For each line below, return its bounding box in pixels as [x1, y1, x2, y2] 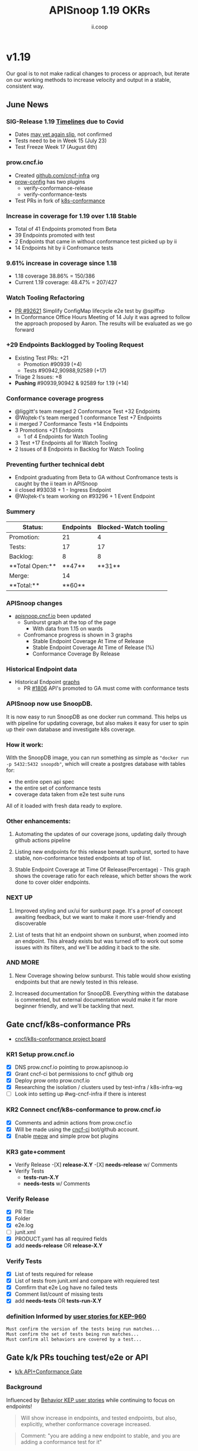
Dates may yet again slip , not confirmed [14, 131, 113, 138]
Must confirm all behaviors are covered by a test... [6, 1336, 142, 1342]
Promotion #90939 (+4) [23, 360, 82, 368]
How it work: [6, 740, 43, 749]
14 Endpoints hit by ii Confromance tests [14, 244, 114, 251]
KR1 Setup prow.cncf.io [6, 1050, 75, 1058]
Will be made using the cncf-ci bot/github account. [14, 1125, 139, 1133]
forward [14, 326, 34, 333]
